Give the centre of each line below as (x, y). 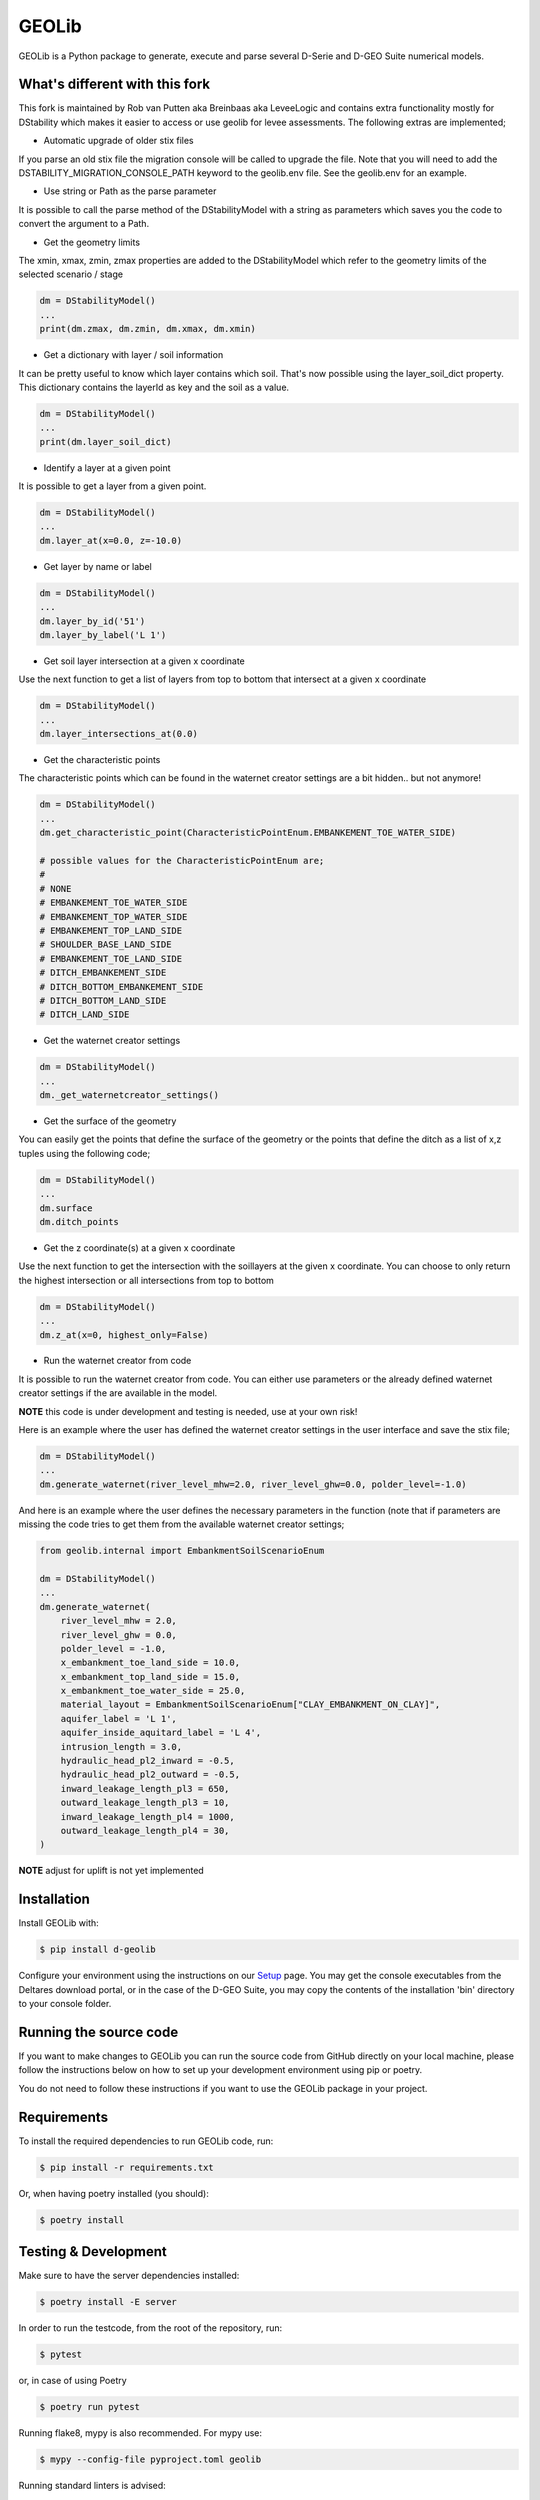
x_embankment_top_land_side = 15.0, (150, 1676)
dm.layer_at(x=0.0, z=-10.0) (111, 540)
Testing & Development (92, 2251)
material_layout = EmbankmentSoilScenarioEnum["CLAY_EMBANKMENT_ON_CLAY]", (250, 1704)
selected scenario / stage (71, 274)
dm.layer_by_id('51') (92, 621)
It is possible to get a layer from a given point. (112, 486)
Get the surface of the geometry (110, 1121)
